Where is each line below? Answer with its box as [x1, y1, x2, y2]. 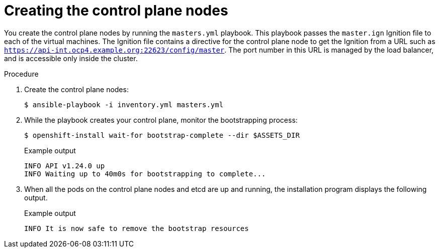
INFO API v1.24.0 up [24, 161, 105, 170]
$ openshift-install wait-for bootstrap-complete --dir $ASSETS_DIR [24, 131, 300, 139]
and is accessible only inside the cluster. [4, 54, 138, 63]
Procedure [4, 69, 39, 78]
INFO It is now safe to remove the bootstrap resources [24, 224, 249, 232]
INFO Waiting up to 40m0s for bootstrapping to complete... [24, 169, 266, 178]
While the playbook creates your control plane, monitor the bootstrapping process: [24, 115, 298, 124]
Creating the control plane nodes [4, 2, 228, 19]
